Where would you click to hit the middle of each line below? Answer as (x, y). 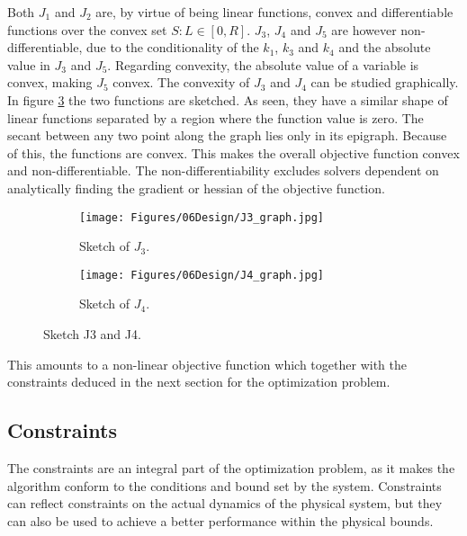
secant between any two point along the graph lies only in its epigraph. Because (227, 135)
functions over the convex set (87, 29)
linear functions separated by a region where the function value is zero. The (216, 117)
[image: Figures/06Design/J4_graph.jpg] (202, 275)
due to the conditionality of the (172, 47)
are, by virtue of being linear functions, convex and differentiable (274, 12)
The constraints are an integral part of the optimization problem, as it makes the (231, 468)
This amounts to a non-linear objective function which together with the (207, 364)
